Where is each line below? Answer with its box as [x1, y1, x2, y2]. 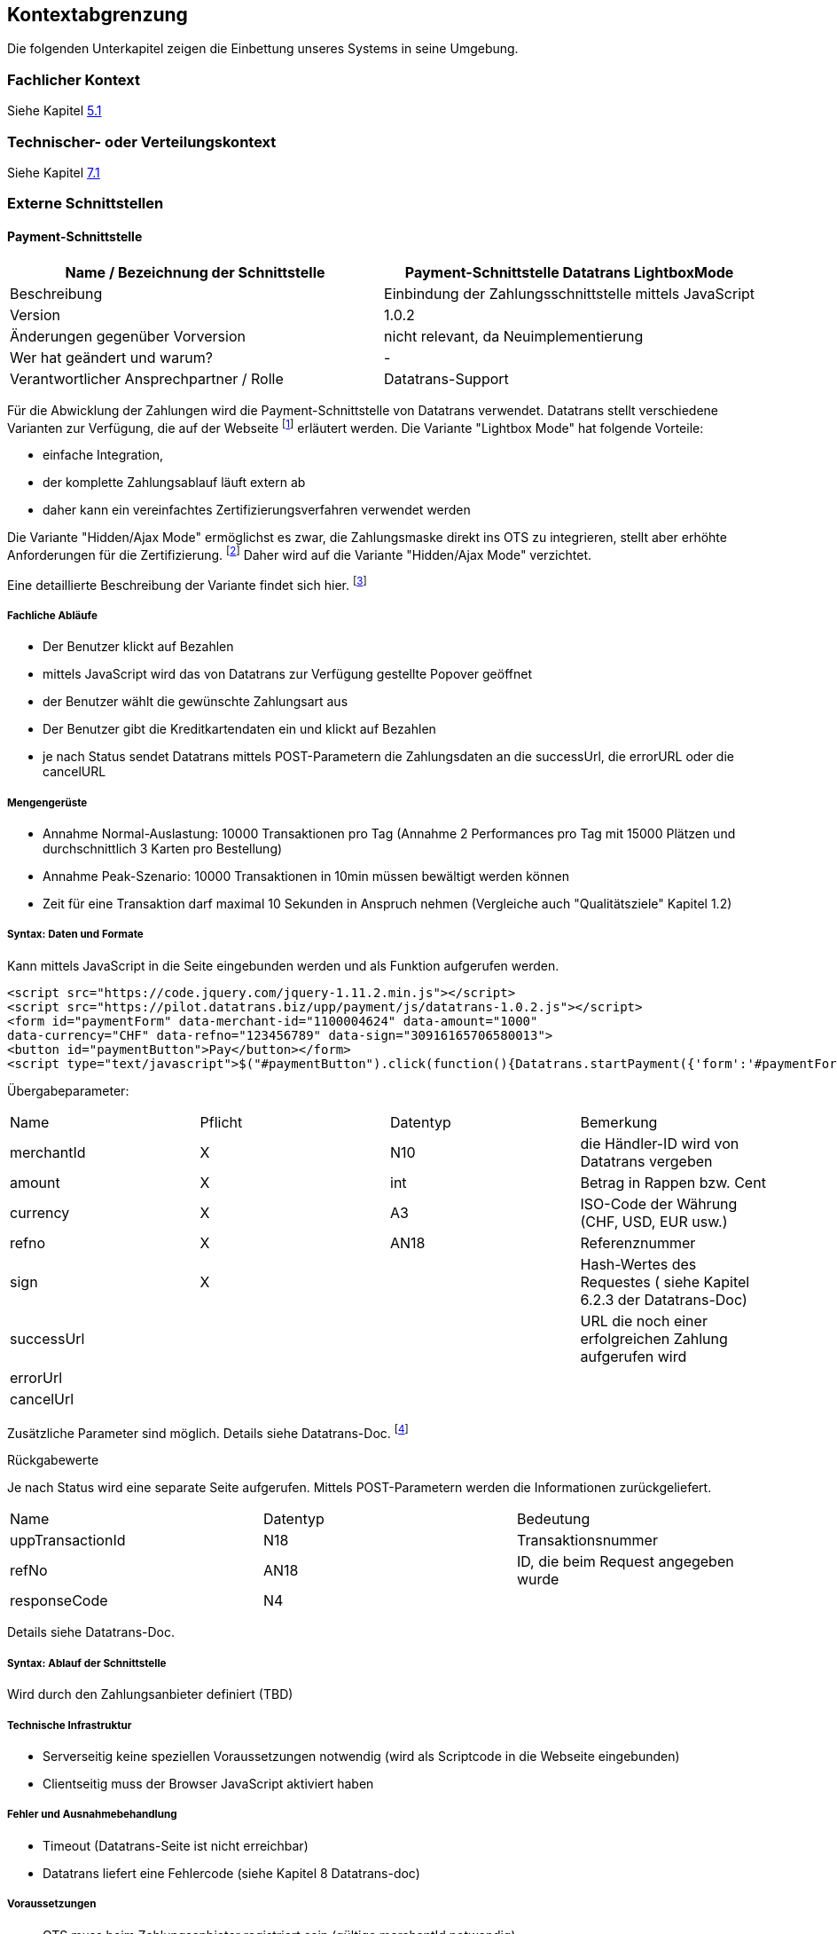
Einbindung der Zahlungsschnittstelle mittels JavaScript [384, 284, 755, 303]
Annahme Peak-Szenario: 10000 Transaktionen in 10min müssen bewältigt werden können [43, 869, 569, 884]
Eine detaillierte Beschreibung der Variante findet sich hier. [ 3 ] [7, 574, 367, 593]
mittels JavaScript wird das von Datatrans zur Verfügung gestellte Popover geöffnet [43, 666, 532, 682]
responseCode [10, 1592, 108, 1610]
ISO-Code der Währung [580, 1194, 738, 1213]
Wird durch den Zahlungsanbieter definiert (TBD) [7, 1686, 293, 1702]
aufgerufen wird [580, 1347, 687, 1365]
